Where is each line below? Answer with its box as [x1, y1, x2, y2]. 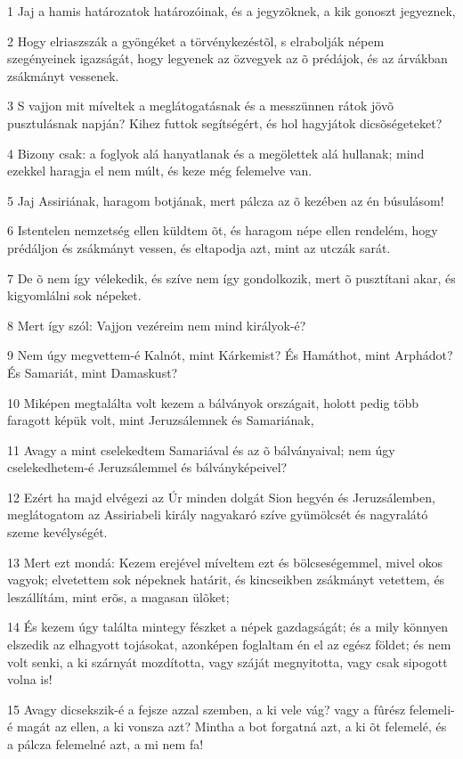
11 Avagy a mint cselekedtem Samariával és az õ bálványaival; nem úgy [7, 440, 395, 459]
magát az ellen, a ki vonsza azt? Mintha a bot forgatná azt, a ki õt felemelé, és [16, 717, 447, 736]
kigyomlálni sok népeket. [7, 286, 142, 305]
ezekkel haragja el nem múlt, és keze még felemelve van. [7, 161, 313, 180]
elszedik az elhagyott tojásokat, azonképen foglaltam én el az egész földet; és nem [7, 635, 451, 654]
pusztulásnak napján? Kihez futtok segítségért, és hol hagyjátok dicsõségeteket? [7, 113, 443, 132]
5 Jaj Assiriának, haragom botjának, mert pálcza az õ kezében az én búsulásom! [7, 191, 444, 209]
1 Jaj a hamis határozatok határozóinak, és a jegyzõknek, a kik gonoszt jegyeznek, [7, 2, 456, 20]
